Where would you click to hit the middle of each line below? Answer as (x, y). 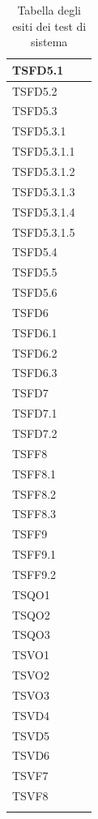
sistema (49, 42)
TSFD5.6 (35, 292)
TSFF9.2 (34, 574)
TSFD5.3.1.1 (44, 151)
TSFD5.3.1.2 (44, 171)
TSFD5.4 (35, 252)
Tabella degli (49, 10)
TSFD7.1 (35, 413)
